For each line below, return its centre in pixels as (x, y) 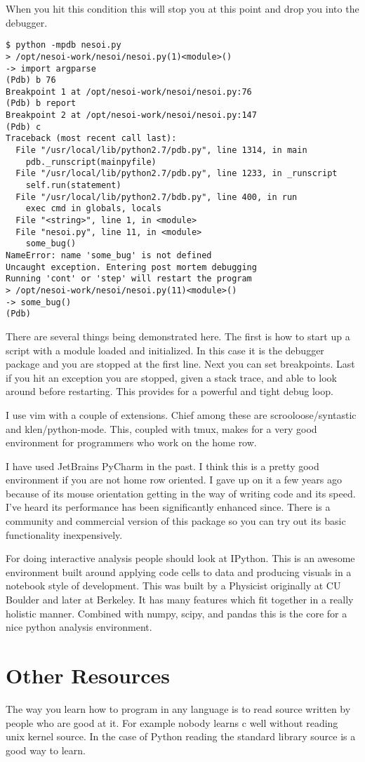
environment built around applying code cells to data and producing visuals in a (179, 571)
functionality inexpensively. (64, 534)
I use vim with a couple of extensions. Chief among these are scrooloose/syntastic (181, 414)
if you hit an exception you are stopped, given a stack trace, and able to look (171, 377)
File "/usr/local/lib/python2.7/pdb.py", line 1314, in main (161, 151)
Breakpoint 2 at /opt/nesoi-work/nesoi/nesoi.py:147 (131, 115)
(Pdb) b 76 (31, 80)
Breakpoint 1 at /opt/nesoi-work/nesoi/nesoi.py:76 (129, 92)
